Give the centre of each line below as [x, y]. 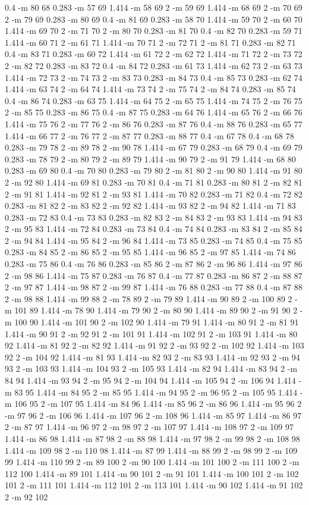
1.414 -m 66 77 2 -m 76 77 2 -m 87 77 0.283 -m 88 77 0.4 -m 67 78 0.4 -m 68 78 [149, 135]
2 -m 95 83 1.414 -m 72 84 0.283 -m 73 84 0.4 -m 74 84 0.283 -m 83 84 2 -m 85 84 [154, 229]
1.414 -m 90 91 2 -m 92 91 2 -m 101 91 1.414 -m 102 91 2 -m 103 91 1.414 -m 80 [151, 333]
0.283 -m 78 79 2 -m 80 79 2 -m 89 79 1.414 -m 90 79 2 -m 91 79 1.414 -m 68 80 [150, 159]
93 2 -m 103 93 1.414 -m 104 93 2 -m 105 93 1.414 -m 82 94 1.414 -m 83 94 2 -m [151, 368]
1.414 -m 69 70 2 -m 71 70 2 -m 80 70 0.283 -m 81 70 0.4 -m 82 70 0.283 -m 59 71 [154, 31]
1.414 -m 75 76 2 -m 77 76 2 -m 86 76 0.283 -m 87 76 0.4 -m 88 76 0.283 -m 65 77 [154, 123]
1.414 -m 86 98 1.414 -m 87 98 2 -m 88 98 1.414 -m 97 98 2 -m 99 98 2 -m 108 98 [152, 438]
